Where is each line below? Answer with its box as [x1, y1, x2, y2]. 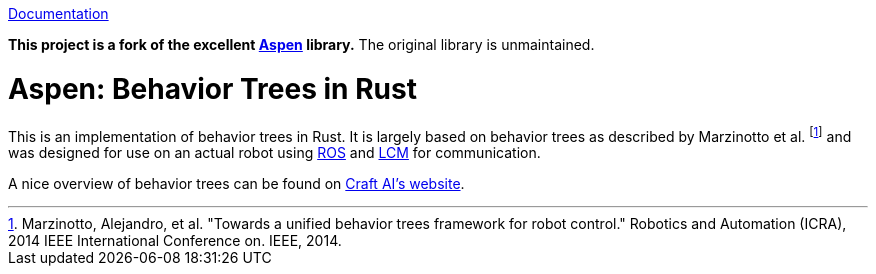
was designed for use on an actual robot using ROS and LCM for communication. [8, 144, 541, 162]
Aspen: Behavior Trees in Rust [8, 71, 417, 106]
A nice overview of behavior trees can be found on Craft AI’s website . [8, 175, 465, 193]
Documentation [8, 5, 109, 22]
